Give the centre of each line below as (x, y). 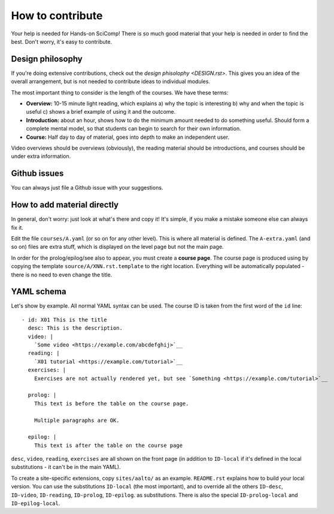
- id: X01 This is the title (64, 320)
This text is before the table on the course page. (111, 403)
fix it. (17, 227)
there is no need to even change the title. (62, 275)
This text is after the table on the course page (108, 445)
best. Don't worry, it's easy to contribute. (62, 41)
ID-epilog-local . (36, 503)
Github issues (37, 174)
